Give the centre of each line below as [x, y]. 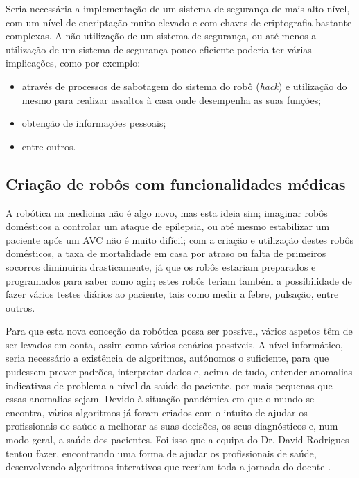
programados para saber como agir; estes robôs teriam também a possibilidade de [179, 280]
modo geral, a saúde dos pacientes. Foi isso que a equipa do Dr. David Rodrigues [177, 440]
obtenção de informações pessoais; [94, 123]
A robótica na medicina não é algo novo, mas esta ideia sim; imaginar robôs [167, 212]
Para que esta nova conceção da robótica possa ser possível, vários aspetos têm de [179, 331]
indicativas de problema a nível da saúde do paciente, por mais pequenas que [169, 385]
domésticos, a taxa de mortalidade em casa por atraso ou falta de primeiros [166, 253]
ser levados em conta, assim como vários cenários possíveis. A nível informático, [174, 344]
